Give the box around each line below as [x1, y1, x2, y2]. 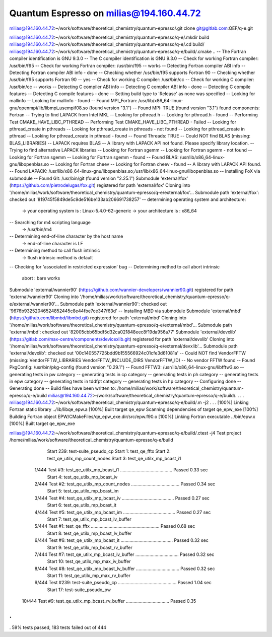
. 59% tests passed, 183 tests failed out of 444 [9, 624, 107, 630]
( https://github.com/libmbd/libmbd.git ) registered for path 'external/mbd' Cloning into [9, 315, 186, 321]
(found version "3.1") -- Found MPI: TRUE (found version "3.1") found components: [89, 105, 260, 111]
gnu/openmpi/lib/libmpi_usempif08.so [9, 105, 88, 111]
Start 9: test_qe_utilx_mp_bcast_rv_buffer [47, 544, 133, 550]
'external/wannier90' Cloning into [9, 294, 79, 300]
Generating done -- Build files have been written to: [9, 385, 116, 391]
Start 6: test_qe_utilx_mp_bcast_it [47, 502, 117, 508]
